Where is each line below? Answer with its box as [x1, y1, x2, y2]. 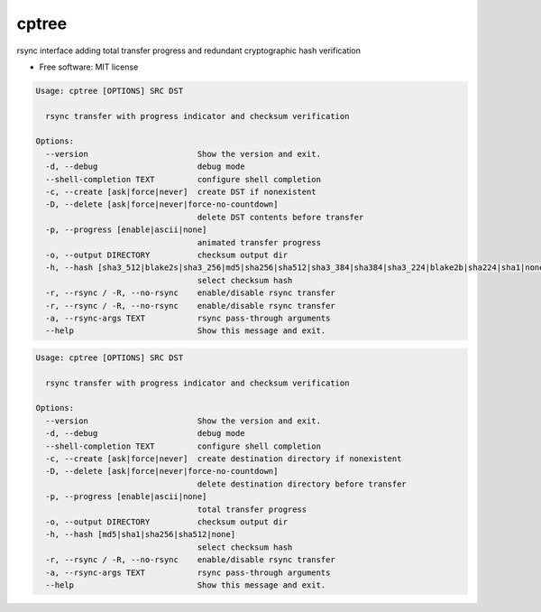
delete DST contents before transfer [197, 212, 364, 222]
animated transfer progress [197, 237, 322, 247]
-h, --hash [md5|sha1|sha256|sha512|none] [45, 529, 236, 540]
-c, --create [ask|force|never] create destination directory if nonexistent [45, 454, 402, 464]
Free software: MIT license [39, 61, 139, 72]
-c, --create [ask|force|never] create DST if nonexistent [45, 187, 316, 198]
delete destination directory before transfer [197, 478, 408, 489]
